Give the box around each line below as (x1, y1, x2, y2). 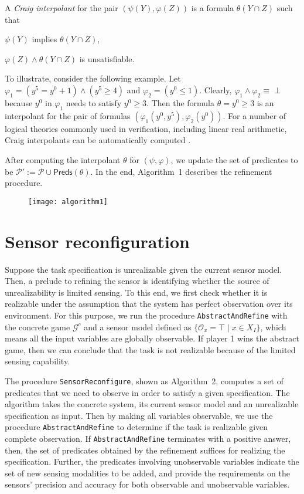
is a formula (191, 2, 234, 13)
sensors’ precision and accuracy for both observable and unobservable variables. (5, 478, 290, 490)
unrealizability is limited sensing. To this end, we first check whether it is (5, 286, 268, 298)
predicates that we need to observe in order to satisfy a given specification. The (5, 386, 290, 398)
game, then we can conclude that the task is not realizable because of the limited (5, 343, 296, 356)
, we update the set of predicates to (170, 153, 298, 165)
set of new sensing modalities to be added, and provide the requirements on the (5, 466, 290, 479)
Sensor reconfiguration (5, 229, 190, 253)
